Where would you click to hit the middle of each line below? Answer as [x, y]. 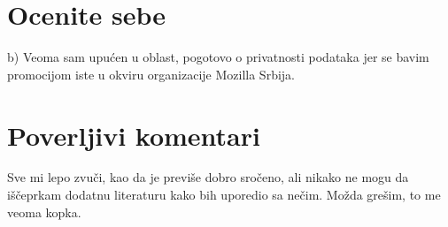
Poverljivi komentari [134, 135]
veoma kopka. [44, 212]
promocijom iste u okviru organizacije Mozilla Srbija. [151, 74]
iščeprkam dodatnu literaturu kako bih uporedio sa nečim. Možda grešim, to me [224, 195]
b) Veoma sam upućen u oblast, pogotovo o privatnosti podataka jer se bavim [218, 57]
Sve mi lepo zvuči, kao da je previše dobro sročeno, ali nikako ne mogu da [208, 177]
